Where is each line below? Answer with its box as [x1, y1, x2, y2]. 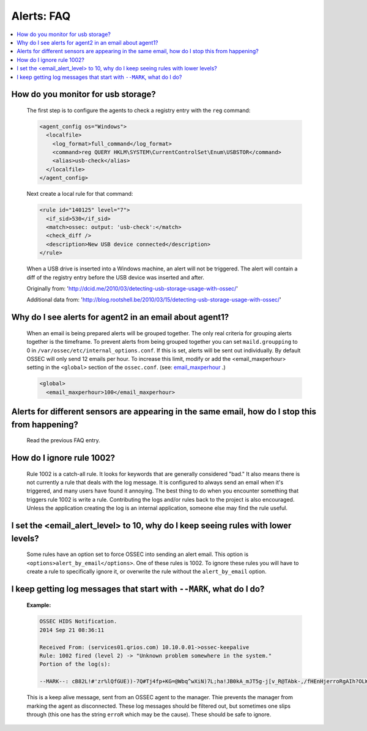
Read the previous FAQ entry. [26, 437, 100, 444]
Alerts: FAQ [11, 9, 71, 23]
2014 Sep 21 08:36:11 [39, 626, 105, 633]
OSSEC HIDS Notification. [39, 618, 117, 625]
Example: [26, 601, 51, 609]
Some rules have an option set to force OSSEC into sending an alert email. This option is [26, 551, 249, 558]
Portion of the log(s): [39, 661, 111, 668]
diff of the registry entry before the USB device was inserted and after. [26, 273, 204, 281]
